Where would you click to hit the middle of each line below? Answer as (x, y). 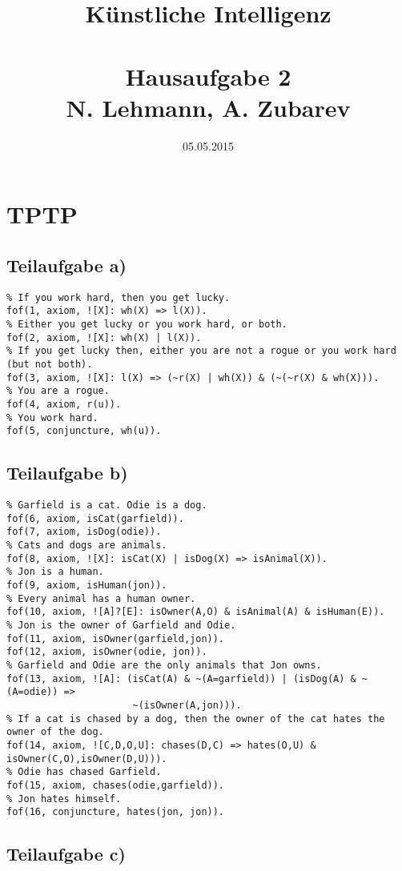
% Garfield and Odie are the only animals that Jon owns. (164, 665)
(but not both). (50, 364)
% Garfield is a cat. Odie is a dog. (107, 506)
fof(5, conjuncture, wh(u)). (84, 431)
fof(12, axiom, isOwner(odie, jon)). (107, 652)
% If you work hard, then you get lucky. (119, 297)
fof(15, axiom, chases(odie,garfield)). (116, 785)
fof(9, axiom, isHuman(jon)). (87, 586)
